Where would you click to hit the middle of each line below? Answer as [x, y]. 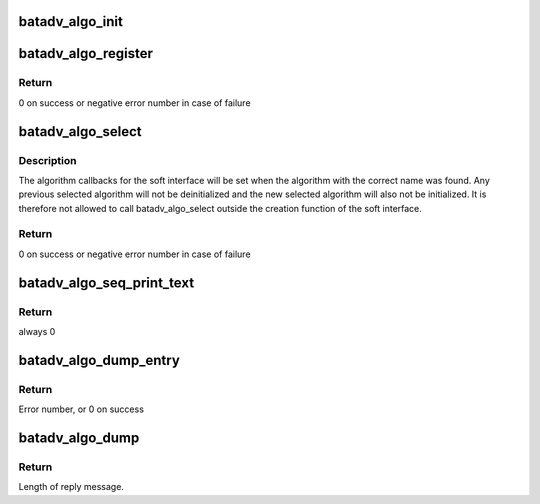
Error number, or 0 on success [81, 409]
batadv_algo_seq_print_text [106, 282]
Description [47, 160]
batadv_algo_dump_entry [99, 360]
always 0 [37, 332]
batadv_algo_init [71, 21]
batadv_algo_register [86, 53]
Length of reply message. [71, 487]
